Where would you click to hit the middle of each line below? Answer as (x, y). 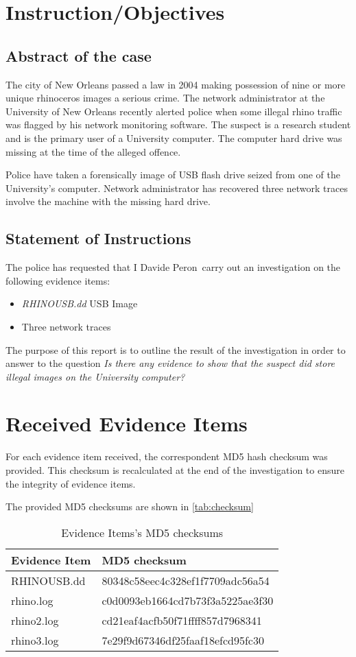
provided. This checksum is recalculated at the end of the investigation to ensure (175, 470)
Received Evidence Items (127, 423)
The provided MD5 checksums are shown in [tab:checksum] (130, 506)
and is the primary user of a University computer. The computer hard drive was (174, 138)
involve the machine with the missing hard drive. (108, 201)
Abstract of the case (79, 55)
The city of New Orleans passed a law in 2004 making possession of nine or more (176, 84)
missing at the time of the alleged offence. (93, 151)
